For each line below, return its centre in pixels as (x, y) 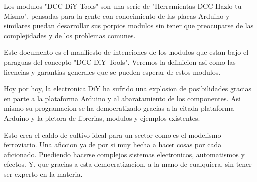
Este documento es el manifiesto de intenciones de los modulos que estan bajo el (126, 52)
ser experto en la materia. (43, 173)
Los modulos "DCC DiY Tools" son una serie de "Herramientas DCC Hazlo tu (123, 6)
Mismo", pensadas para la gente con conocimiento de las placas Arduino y (117, 16)
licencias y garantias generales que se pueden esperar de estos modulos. (112, 72)
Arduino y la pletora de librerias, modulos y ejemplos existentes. (102, 117)
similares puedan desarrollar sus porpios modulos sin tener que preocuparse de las (129, 26)
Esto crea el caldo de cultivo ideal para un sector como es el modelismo (113, 134)
